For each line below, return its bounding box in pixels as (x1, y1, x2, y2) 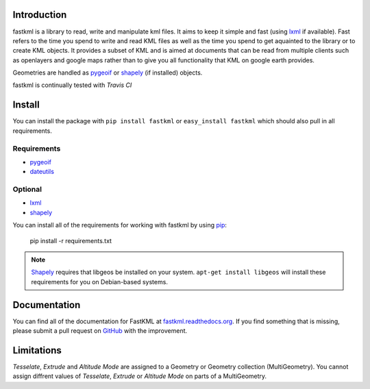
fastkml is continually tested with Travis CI (12, 81, 132, 89)
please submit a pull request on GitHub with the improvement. (12, 327, 188, 335)
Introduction (12, 9, 67, 21)
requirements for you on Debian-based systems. (31, 277, 168, 286)
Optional (12, 185, 42, 194)
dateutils (29, 168, 55, 176)
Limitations (12, 344, 62, 356)
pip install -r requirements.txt (29, 236, 112, 244)
